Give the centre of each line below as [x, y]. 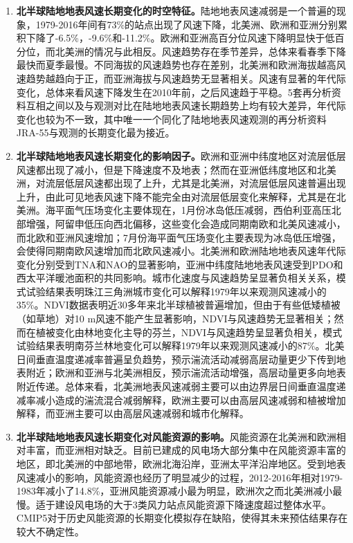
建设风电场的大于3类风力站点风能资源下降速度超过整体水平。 [193, 504]
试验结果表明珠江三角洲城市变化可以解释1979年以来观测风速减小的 [176, 291]
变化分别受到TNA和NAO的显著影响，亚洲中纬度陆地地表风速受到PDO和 [180, 264]
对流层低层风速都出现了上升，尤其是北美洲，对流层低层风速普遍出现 [191, 183]
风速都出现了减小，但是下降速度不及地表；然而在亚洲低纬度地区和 [166, 169]
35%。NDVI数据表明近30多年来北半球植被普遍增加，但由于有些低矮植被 [178, 305]
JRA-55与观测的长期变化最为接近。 [96, 132]
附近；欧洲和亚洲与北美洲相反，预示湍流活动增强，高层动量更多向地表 [186, 372]
